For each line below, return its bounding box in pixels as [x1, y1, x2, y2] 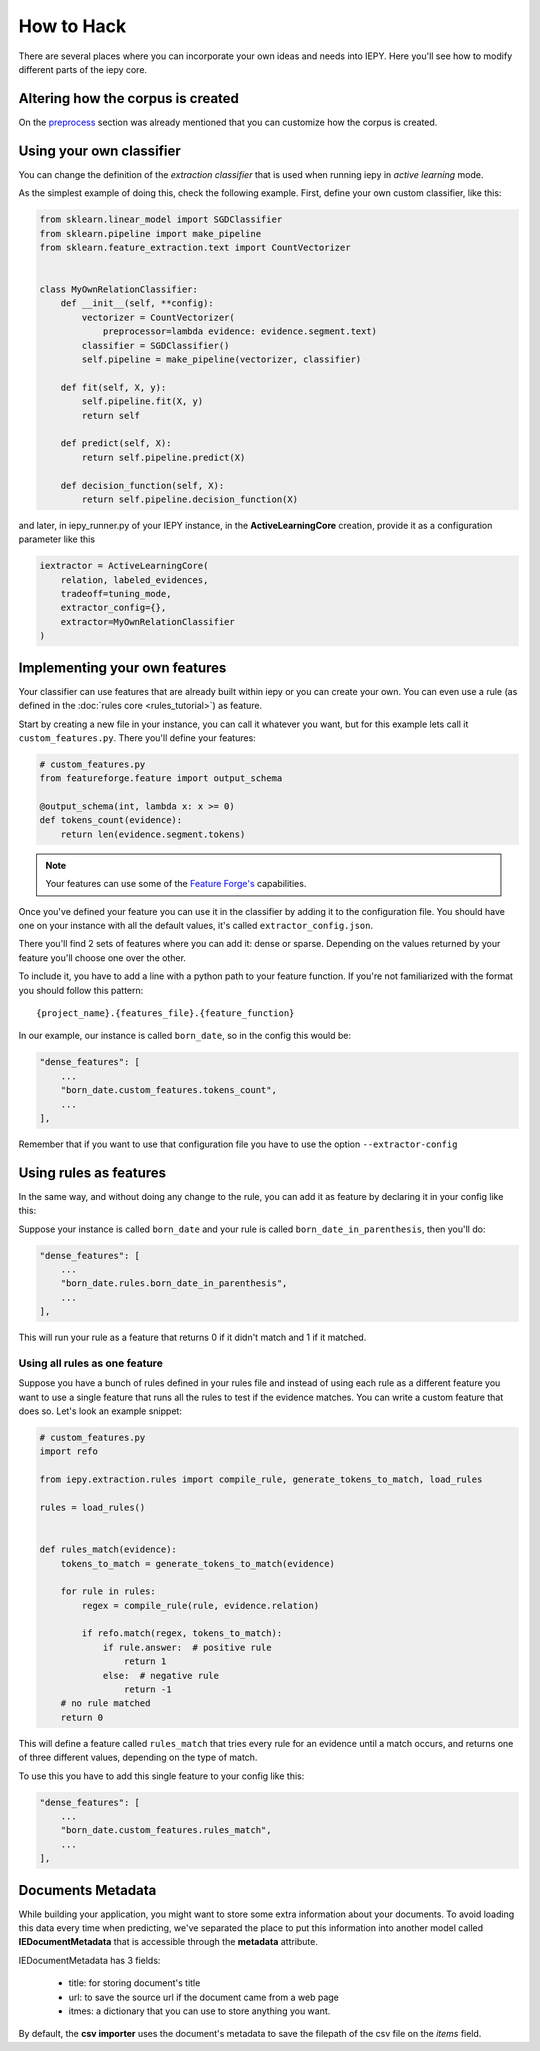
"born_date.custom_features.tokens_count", [60, 1085, 277, 1096]
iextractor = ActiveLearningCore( [39, 560, 209, 572]
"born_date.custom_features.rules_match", [60, 1825, 272, 1836]
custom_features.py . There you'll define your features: [18, 731, 257, 744]
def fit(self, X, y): [60, 381, 167, 393]
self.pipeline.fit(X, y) [81, 396, 204, 407]
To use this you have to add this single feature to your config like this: [18, 1770, 305, 1782]
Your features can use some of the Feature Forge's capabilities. [45, 878, 307, 890]
